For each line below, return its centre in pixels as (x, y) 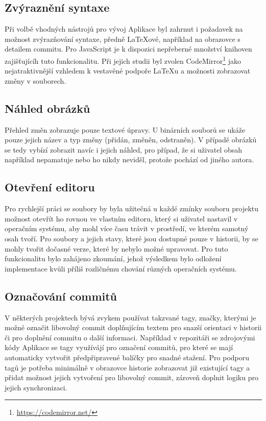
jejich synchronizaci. (36, 387)
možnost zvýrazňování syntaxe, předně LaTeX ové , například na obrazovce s (123, 39)
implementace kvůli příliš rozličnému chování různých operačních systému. (121, 268)
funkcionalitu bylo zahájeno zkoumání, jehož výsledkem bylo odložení (113, 258)
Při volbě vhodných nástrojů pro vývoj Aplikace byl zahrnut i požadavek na (124, 29)
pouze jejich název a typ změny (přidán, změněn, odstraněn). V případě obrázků (131, 140)
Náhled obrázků (47, 108)
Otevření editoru (50, 187)
